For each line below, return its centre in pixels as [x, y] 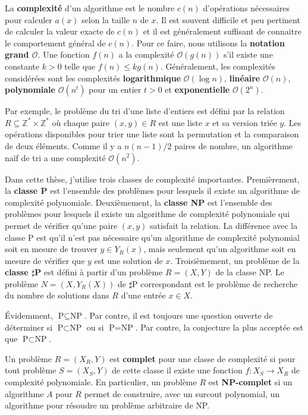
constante [22, 66]
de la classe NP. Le [250, 272]
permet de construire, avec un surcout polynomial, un [182, 393]
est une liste [180, 122]
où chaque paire [81, 122]
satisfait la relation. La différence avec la [224, 225]
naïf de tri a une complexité [55, 157]
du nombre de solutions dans [57, 295]
